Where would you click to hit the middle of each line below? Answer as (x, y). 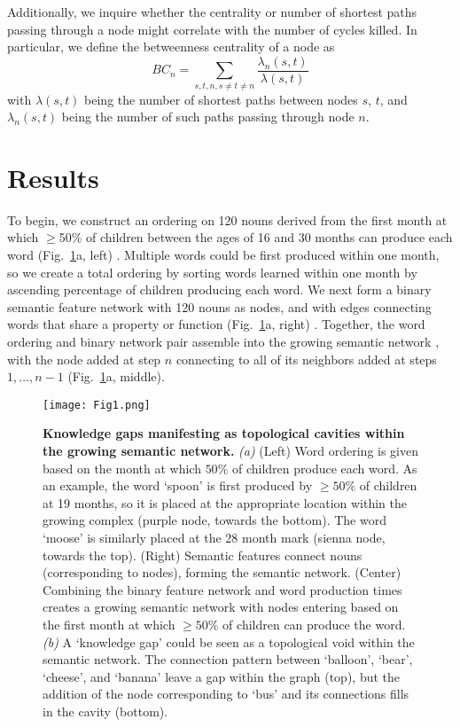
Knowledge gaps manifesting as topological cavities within (224, 433)
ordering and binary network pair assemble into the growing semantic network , (223, 342)
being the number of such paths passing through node (208, 117)
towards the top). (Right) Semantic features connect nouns (203, 555)
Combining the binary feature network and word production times (222, 589)
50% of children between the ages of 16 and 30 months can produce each (256, 237)
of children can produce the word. (314, 625)
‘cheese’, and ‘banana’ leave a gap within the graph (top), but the (222, 676)
